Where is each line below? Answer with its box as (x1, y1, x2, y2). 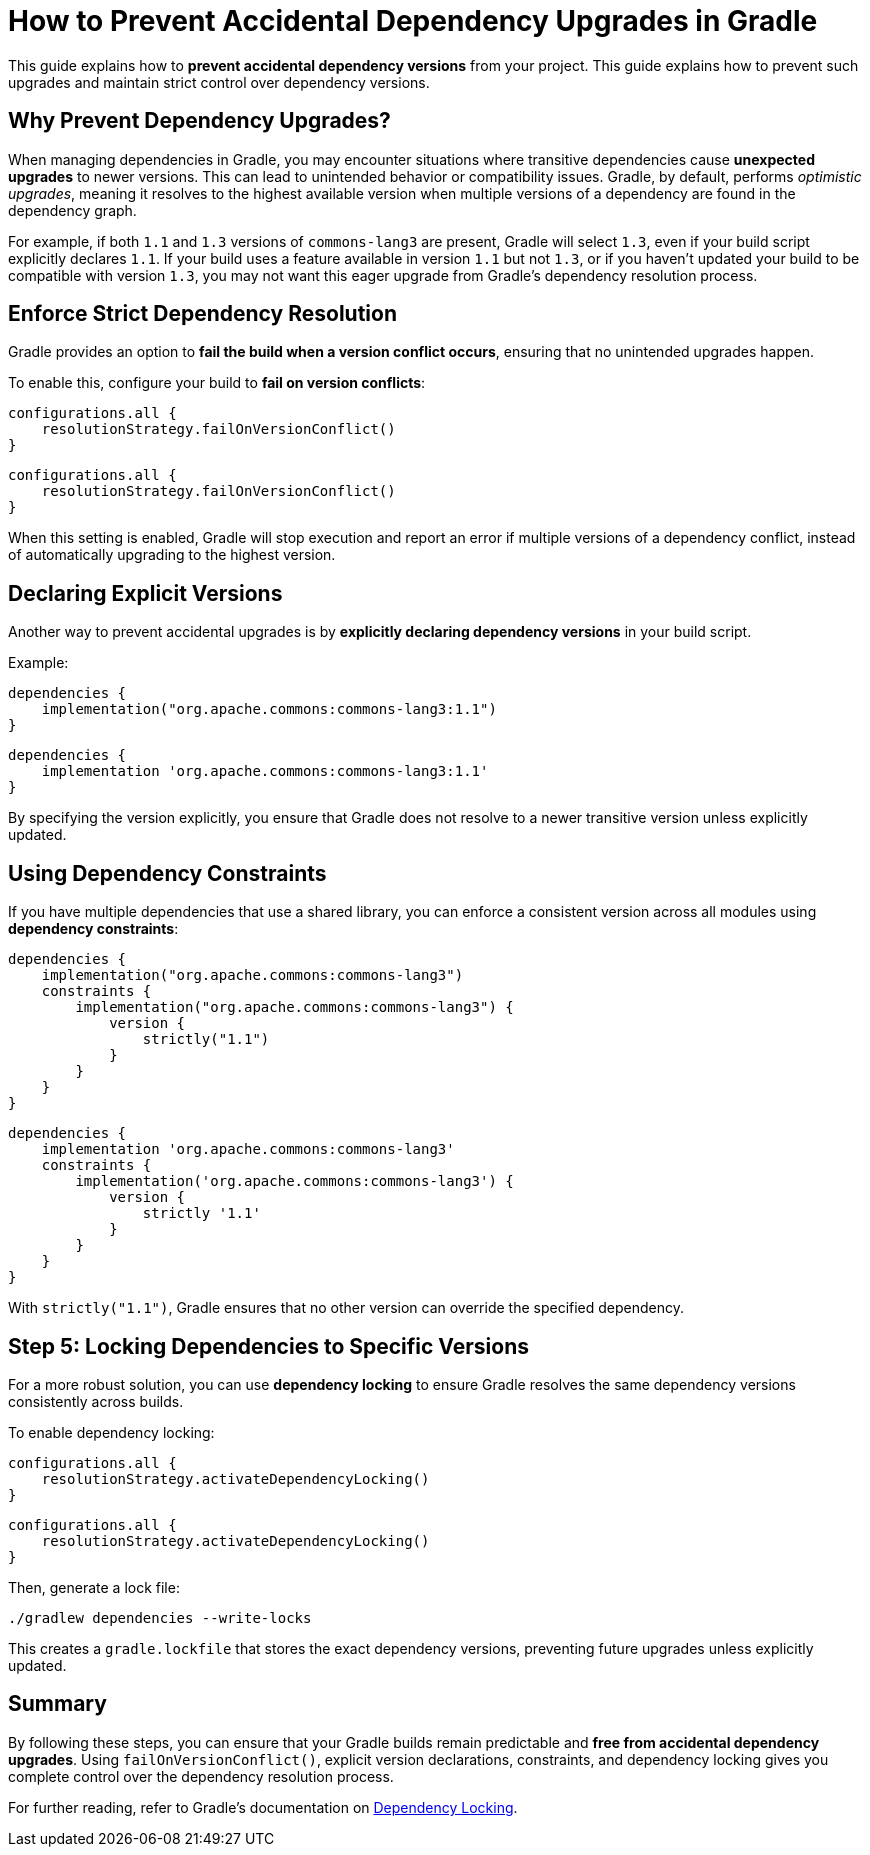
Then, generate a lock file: (8, 1578, 180, 1596)
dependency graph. (8, 201, 137, 219)
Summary (8, 1691, 107, 1717)
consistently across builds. (8, 1392, 184, 1410)
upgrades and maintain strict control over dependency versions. (8, 73, 430, 91)
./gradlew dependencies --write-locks (8, 1609, 312, 1626)
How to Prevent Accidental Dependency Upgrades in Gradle (8, 4, 818, 38)
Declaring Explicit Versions (8, 580, 283, 606)
